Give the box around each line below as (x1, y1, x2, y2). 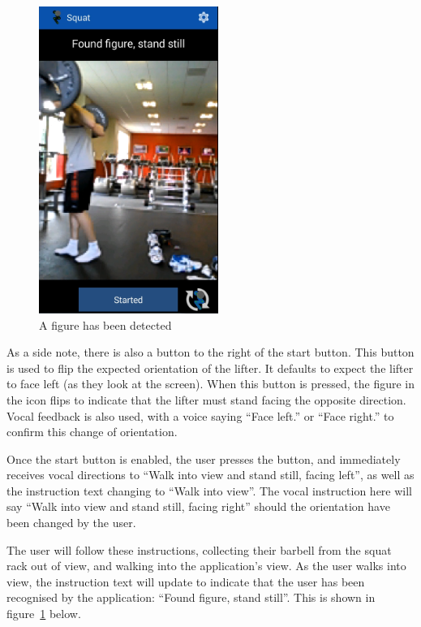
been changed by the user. (6, 514, 136, 531)
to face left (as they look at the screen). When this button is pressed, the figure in (6, 375, 415, 392)
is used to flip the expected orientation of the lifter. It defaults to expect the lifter (6, 359, 414, 376)
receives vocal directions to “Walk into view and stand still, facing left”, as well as (6, 466, 415, 483)
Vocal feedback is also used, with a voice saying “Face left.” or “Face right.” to (6, 407, 394, 424)
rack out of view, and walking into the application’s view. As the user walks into (6, 557, 406, 574)
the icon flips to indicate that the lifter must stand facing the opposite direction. (6, 391, 406, 408)
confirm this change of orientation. (6, 423, 178, 440)
